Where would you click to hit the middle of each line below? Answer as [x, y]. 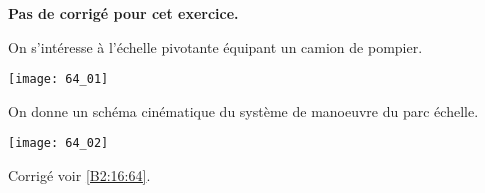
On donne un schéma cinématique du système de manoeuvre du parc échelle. [243, 110]
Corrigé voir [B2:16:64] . [79, 175]
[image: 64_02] [58, 143]
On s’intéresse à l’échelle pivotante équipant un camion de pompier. [215, 46]
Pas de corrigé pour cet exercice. [123, 13]
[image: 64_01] [58, 79]
